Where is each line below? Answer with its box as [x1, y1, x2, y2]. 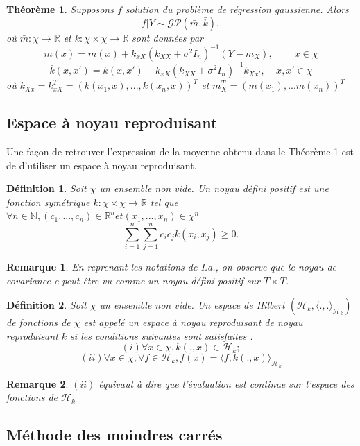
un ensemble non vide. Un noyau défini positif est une [99, 181, 329, 196]
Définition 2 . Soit [6, 298, 87, 312]
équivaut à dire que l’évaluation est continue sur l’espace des [98, 376, 354, 391]
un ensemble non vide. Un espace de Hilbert [99, 298, 285, 312]
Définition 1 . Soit [6, 181, 87, 196]
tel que [150, 194, 178, 209]
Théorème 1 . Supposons [6, 2, 114, 16]
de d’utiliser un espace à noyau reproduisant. [6, 157, 197, 172]
